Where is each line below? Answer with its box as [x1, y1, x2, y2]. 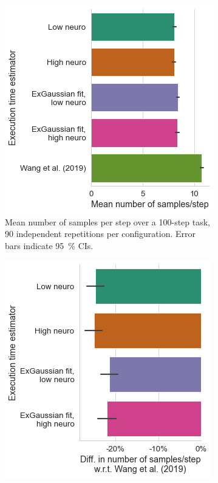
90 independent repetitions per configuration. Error [5, 227, 196, 240]
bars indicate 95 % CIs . [5, 239, 94, 252]
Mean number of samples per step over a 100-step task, [5, 215, 211, 228]
